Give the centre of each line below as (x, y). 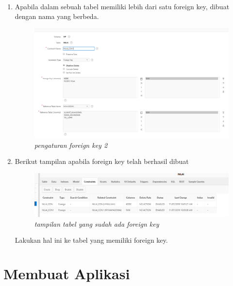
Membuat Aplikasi (67, 274)
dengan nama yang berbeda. (57, 16)
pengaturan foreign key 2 (71, 145)
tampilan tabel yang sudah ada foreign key (97, 223)
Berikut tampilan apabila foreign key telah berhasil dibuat (102, 161)
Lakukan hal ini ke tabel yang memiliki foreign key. (91, 240)
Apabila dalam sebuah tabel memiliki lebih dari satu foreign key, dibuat (122, 6)
